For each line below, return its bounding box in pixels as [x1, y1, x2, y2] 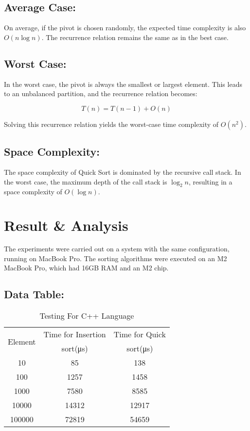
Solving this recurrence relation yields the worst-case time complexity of [4, 119, 219, 129]
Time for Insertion [43, 328, 106, 340]
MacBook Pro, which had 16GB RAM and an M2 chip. [4, 263, 169, 273]
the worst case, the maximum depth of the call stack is [4, 176, 167, 186]
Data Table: [4, 287, 64, 302]
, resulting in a [188, 176, 232, 186]
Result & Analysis [4, 215, 128, 235]
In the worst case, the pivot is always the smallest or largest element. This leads [4, 79, 242, 89]
